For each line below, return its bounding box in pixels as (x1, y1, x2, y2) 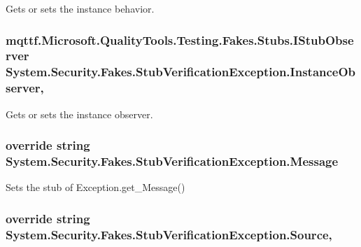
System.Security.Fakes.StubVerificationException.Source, (6, 225, 332, 243)
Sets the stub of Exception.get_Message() (6, 180, 185, 195)
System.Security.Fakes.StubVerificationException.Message (6, 153, 339, 170)
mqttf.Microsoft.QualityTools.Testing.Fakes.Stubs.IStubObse (6, 31, 354, 48)
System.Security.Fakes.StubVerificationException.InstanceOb (6, 63, 356, 80)
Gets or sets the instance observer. (6, 106, 153, 121)
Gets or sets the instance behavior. (6, 1, 155, 15)
